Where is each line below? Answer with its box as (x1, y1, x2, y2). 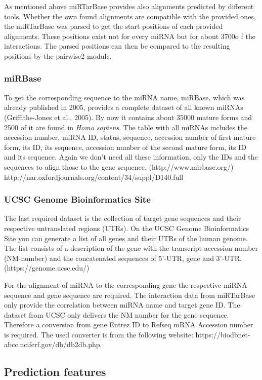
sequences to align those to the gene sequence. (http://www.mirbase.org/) (4, 161, 234, 172)
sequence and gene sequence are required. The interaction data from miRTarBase (4, 289, 255, 300)
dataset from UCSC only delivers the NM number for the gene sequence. (4, 309, 229, 320)
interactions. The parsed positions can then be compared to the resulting (4, 41, 230, 51)
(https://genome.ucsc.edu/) (4, 262, 90, 273)
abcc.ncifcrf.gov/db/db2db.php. (4, 339, 102, 350)
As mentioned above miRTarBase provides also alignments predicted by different (4, 1, 254, 11)
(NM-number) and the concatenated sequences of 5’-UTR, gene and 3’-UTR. (4, 252, 242, 263)
